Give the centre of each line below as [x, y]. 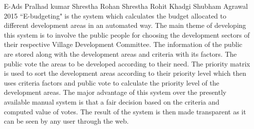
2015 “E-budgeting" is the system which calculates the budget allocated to [115, 15]
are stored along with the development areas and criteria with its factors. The [120, 54]
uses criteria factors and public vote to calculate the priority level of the [112, 82]
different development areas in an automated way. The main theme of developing [125, 25]
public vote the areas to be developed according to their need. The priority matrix [127, 63]
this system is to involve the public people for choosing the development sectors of [127, 34]
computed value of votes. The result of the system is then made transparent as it [125, 111]
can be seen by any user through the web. [66, 121]
